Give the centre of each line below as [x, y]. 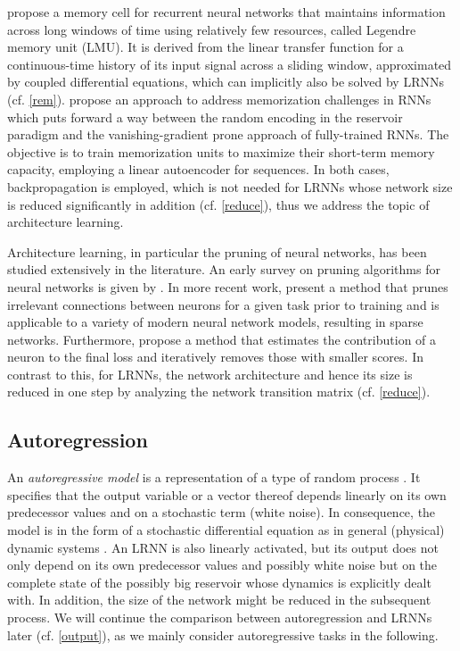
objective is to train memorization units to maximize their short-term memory [221, 151]
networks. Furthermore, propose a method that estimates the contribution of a [222, 339]
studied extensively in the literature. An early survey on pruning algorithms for [224, 269]
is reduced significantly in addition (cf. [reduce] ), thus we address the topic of [218, 204]
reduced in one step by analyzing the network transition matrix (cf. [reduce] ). [219, 392]
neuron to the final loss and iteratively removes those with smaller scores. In [215, 357]
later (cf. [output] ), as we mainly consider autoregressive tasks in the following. [223, 634]
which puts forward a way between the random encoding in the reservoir [205, 117]
